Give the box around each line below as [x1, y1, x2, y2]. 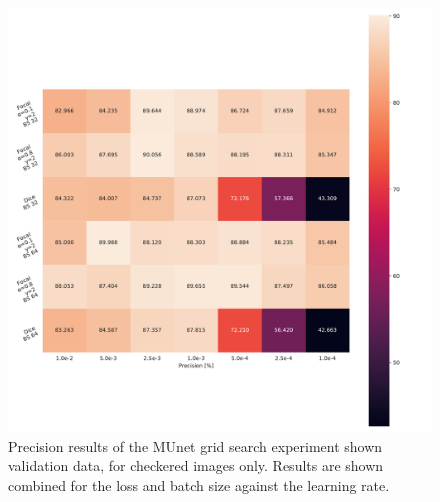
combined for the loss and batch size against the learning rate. [8, 474, 390, 495]
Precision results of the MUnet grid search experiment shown [8, 435, 383, 456]
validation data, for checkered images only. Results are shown [8, 455, 384, 476]
